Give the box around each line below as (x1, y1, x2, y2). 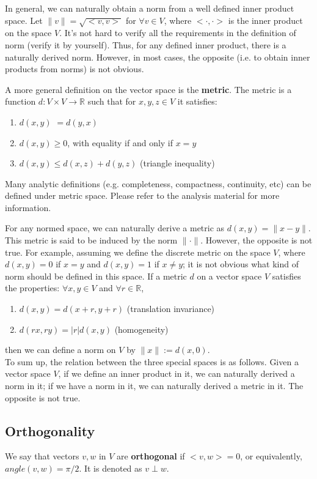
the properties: (5, 281, 60, 294)
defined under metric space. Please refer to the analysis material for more (5, 189, 280, 202)
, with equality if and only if (67, 136, 173, 149)
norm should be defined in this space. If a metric (5, 269, 187, 282)
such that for (87, 95, 136, 108)
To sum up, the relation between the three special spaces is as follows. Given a (5, 355, 299, 368)
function (5, 95, 36, 108)
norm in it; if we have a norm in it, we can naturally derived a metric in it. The (5, 379, 304, 392)
